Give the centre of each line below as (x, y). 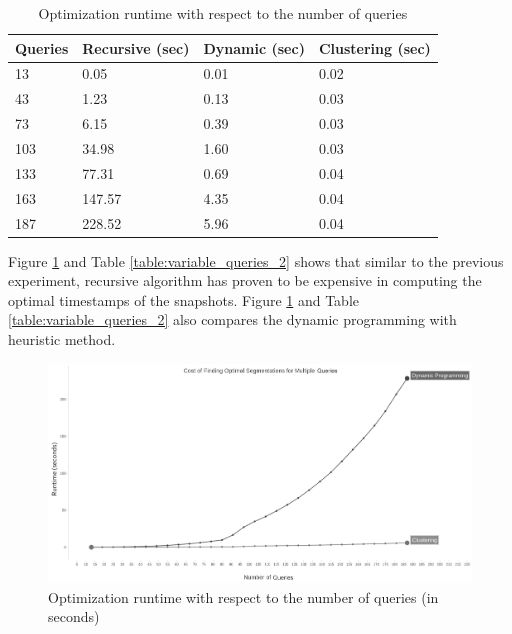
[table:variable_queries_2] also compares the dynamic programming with (232, 319)
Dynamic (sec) (254, 47)
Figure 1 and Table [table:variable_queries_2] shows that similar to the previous (256, 260)
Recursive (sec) (136, 47)
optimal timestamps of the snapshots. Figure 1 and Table (184, 299)
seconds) (74, 616)
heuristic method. (62, 338)
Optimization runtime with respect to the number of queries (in (243, 596)
